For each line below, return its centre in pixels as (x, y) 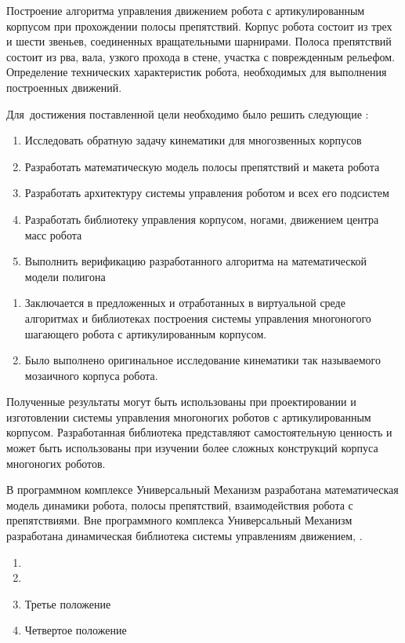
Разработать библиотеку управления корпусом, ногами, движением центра (202, 219)
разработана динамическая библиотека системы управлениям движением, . (184, 536)
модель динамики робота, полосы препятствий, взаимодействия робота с (180, 504)
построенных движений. (64, 87)
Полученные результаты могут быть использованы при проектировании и (181, 402)
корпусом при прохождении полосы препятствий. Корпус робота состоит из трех (199, 26)
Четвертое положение (76, 630)
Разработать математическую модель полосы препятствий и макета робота (202, 166)
